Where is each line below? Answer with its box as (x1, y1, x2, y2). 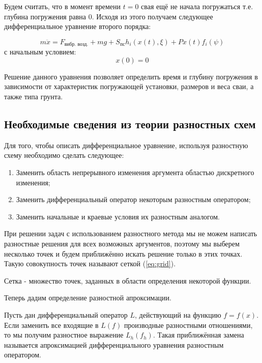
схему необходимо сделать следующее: (4, 150, 124, 160)
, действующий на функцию (135, 309, 221, 320)
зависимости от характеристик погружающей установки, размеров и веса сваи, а (4, 81, 254, 92)
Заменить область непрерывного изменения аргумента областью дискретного (16, 167, 254, 177)
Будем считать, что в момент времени (4, 1, 121, 11)
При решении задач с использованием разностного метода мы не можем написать (4, 228, 257, 239)
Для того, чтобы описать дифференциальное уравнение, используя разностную (4, 139, 248, 150)
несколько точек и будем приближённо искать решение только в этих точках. (4, 248, 243, 259)
